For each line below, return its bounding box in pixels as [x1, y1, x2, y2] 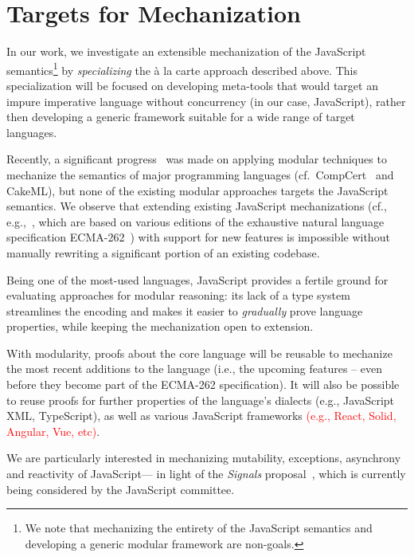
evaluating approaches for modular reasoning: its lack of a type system [6, 287, 350, 304]
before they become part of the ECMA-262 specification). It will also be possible [6, 376, 400, 393]
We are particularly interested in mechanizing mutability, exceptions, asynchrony [6, 449, 401, 466]
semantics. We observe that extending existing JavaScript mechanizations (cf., [6, 198, 387, 214]
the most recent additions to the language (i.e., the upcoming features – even [6, 360, 383, 377]
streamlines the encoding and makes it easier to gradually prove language [6, 302, 363, 319]
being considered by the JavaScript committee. [6, 481, 235, 497]
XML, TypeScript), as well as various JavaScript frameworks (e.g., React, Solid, [6, 407, 396, 424]
